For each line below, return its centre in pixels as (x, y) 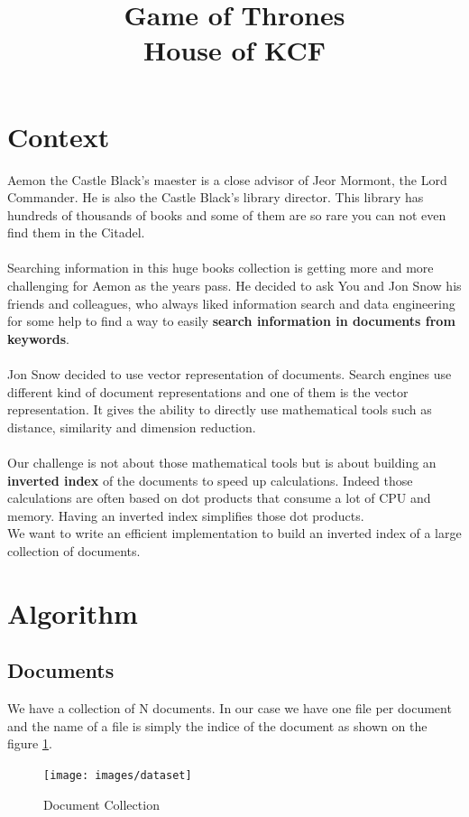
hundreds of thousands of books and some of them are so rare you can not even (227, 214)
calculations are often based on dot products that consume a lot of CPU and (219, 498)
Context (59, 136)
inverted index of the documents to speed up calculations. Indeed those (210, 480)
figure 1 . (30, 743)
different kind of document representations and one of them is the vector (208, 391)
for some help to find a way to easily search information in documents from (231, 321)
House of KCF (234, 50)
